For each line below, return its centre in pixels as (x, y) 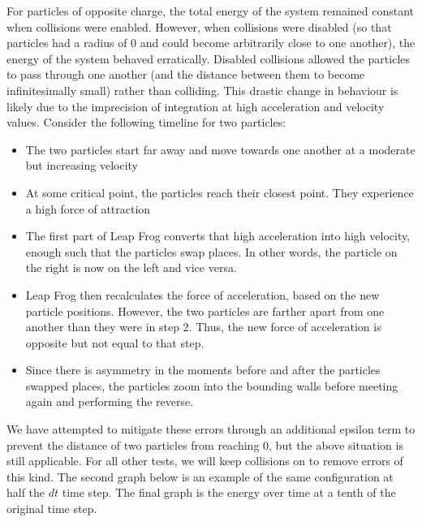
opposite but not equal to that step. (115, 342)
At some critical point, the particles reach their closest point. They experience (220, 192)
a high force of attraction (88, 208)
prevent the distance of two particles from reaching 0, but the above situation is (205, 444)
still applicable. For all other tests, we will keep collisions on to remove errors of (205, 461)
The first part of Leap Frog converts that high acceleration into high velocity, (218, 236)
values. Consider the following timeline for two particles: (146, 122)
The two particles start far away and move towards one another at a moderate (220, 149)
